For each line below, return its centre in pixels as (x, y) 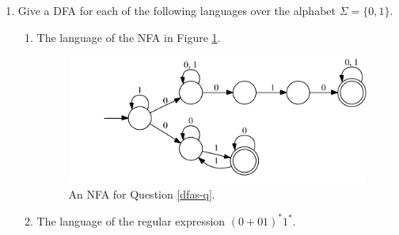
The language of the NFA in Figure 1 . (129, 37)
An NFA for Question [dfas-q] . (142, 193)
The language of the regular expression (131, 220)
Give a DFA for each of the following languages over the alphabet (177, 10)
